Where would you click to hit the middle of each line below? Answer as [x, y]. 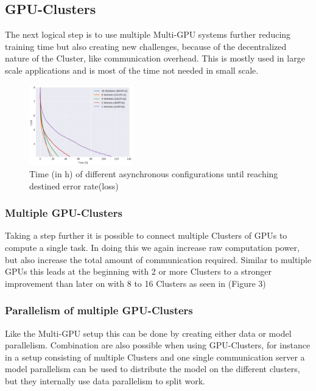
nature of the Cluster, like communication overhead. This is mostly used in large [155, 58]
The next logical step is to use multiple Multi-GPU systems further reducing [148, 34]
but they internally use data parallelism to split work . [105, 380]
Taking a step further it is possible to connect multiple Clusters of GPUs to [146, 235]
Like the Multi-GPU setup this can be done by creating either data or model [148, 333]
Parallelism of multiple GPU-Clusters [99, 310]
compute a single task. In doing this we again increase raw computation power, [152, 247]
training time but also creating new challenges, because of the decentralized [146, 46]
